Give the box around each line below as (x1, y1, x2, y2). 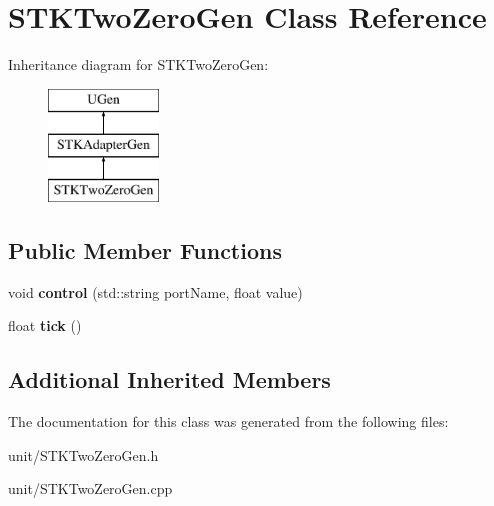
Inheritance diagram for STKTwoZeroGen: (8, 54, 269, 75)
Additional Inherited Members (8, 364, 331, 395)
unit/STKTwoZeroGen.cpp (8, 478, 173, 499)
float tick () (8, 315, 82, 336)
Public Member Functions (8, 235, 282, 266)
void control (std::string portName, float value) (8, 281, 303, 302)
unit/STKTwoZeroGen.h (8, 444, 159, 465)
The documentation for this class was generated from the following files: (8, 411, 449, 432)
